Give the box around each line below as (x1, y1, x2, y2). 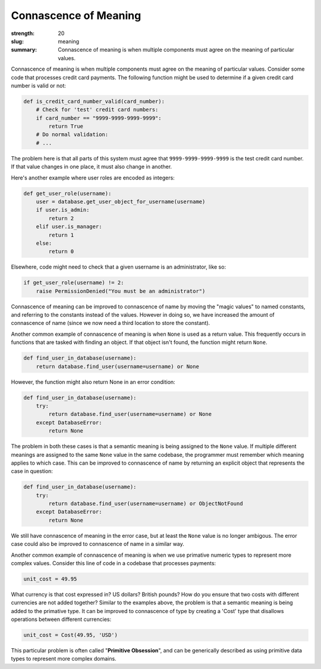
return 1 (48, 232, 74, 238)
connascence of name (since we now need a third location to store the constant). (11, 320, 210, 327)
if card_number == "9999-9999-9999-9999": (36, 115, 162, 121)
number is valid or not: (11, 82, 67, 89)
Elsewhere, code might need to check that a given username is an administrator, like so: (11, 263, 226, 270)
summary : (11, 46, 37, 53)
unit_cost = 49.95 (23, 575, 77, 582)
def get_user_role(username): (23, 190, 112, 197)
